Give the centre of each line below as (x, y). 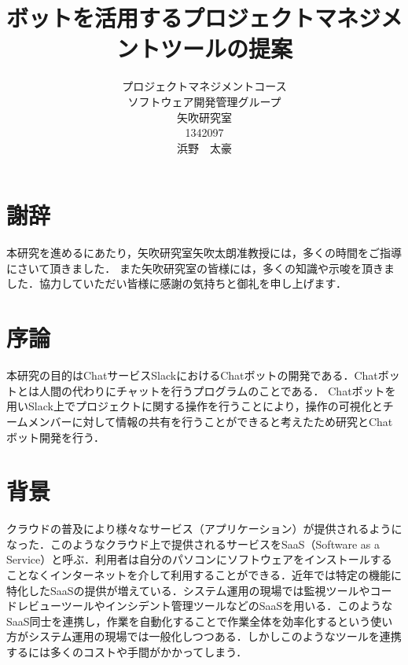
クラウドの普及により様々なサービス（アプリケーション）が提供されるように (204, 529)
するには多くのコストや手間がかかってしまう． (127, 651)
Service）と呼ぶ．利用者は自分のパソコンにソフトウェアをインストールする (199, 559)
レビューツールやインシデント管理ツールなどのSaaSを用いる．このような (205, 606)
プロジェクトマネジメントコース (204, 86)
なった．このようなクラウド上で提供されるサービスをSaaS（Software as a (193, 544)
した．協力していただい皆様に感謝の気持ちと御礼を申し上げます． (177, 283)
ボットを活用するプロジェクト (161, 18)
